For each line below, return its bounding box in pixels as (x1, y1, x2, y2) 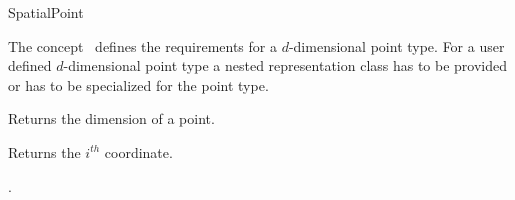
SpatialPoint (8, 2, 84, 22)
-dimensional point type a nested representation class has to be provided (63, 55, 508, 76)
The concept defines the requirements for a (8, 35, 277, 56)
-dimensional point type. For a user (288, 35, 505, 56)
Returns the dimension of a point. (8, 108, 215, 129)
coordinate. (104, 141, 173, 162)
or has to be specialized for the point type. (8, 74, 269, 95)
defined (8, 55, 52, 76)
